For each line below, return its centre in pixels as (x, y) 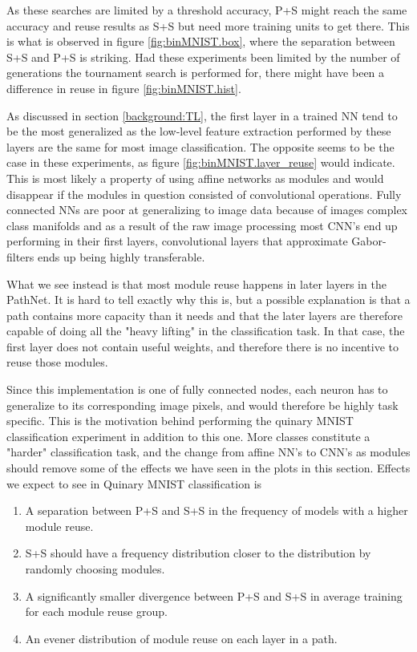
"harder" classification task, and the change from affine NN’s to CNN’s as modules (208, 452)
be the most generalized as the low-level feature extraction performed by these (199, 131)
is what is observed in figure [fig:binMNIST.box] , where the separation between (201, 41)
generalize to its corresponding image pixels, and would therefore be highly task (202, 405)
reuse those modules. (57, 362)
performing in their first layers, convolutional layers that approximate (177, 241)
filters (20, 256)
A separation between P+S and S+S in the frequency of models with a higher (217, 510)
